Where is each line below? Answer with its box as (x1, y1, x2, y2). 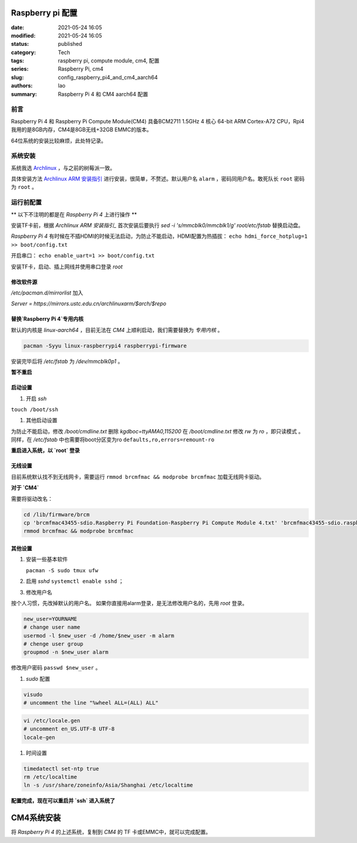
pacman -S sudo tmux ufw (26, 567, 98, 574)
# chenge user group (23, 641, 83, 647)
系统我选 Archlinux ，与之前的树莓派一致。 (11, 164, 115, 171)
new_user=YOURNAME (23, 615, 77, 622)
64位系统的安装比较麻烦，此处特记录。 (11, 137, 107, 144)
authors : (11, 82, 33, 89)
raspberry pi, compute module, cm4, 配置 (58, 57, 160, 64)
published (58, 41, 83, 48)
